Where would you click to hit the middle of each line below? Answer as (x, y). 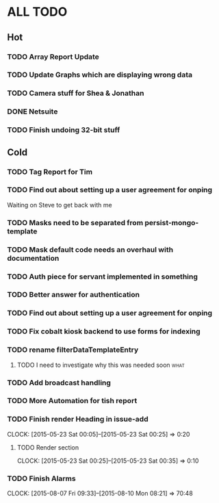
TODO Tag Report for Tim (50, 172)
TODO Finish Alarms (42, 478)
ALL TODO (37, 12)
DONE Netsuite (33, 112)
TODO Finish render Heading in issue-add (78, 420)
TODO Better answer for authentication (74, 295)
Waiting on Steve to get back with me (60, 205)
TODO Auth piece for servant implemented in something (103, 276)
